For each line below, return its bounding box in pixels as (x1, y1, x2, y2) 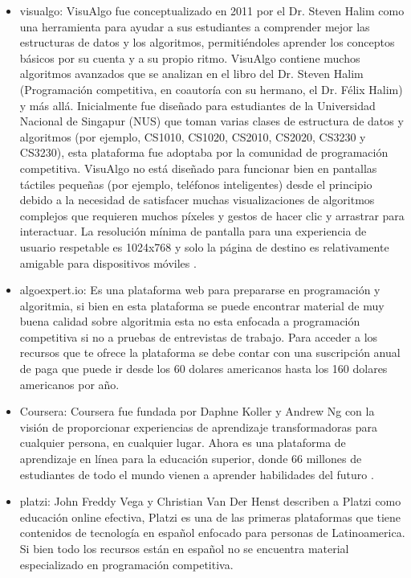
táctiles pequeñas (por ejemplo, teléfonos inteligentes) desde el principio (19, 175, 372, 192)
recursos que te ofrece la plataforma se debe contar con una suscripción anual (19, 344, 401, 361)
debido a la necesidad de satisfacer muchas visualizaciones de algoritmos (19, 191, 375, 208)
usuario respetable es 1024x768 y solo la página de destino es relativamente (19, 238, 389, 255)
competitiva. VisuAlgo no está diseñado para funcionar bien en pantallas (19, 159, 377, 176)
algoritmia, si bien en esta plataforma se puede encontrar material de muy (19, 297, 385, 314)
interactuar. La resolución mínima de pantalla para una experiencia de (19, 223, 367, 240)
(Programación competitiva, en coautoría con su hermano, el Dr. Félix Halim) (19, 80, 403, 97)
